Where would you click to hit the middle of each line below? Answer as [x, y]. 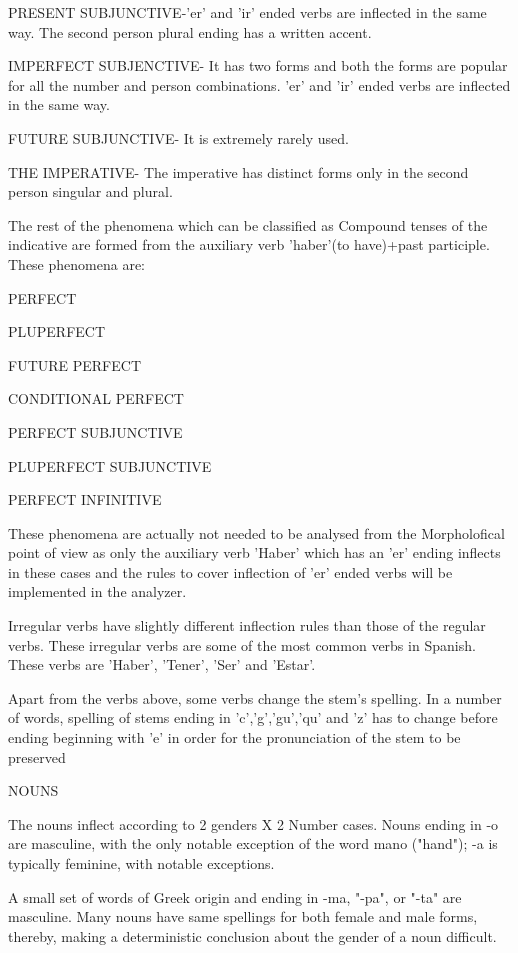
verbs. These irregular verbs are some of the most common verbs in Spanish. [242, 644]
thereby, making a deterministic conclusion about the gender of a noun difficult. [252, 935]
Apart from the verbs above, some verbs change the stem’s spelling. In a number [255, 697]
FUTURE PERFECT [75, 364]
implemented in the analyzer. [97, 591]
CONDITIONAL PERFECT [96, 398]
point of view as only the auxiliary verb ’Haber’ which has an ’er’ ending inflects [254, 552]
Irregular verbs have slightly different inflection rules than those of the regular [247, 625]
